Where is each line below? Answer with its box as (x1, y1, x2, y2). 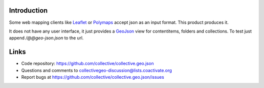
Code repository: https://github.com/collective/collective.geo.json (21, 61, 154, 67)
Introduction (9, 6, 48, 15)
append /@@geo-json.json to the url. (9, 35, 84, 41)
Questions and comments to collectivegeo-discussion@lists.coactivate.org (21, 67, 172, 73)
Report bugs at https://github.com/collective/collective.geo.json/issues (21, 74, 164, 80)
